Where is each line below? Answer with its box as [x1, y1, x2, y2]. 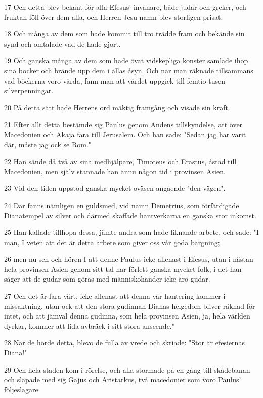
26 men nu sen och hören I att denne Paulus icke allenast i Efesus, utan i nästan [4, 254, 253, 264]
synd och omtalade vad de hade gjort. [4, 38, 121, 49]
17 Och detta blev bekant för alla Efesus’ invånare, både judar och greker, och [4, 2, 246, 12]
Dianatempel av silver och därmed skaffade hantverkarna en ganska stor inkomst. [4, 210, 256, 220]
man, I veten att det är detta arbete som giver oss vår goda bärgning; [4, 236, 220, 247]
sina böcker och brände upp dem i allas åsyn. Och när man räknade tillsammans [4, 65, 253, 75]
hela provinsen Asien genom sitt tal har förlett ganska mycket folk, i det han [4, 263, 242, 274]
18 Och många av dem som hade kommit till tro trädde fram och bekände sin [4, 28, 245, 39]
